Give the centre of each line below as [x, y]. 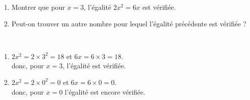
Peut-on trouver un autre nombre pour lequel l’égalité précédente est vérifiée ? [129, 23]
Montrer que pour [38, 7]
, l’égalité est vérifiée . [94, 66]
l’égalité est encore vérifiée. [105, 91]
